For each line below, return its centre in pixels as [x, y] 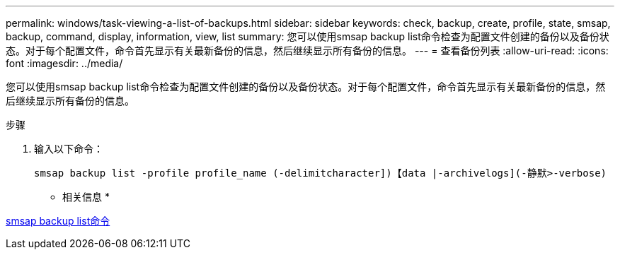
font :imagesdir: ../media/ [64, 63]
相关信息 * [86, 197]
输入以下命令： [69, 149]
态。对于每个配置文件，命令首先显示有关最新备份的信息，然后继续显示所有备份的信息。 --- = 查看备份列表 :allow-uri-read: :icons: [307, 51]
